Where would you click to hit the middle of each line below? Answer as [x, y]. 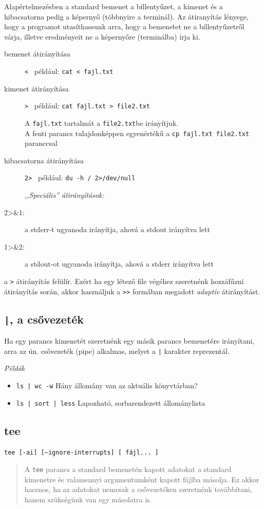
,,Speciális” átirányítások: [64, 195]
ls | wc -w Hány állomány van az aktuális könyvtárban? [107, 385]
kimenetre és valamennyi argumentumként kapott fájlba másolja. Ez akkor [142, 479]
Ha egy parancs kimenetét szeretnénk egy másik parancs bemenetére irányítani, [129, 341]
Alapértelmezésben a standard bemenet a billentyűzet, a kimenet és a [114, 6]
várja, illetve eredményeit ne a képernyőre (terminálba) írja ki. [102, 36]
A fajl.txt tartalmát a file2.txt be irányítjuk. [102, 122]
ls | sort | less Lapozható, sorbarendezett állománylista [111, 402]
